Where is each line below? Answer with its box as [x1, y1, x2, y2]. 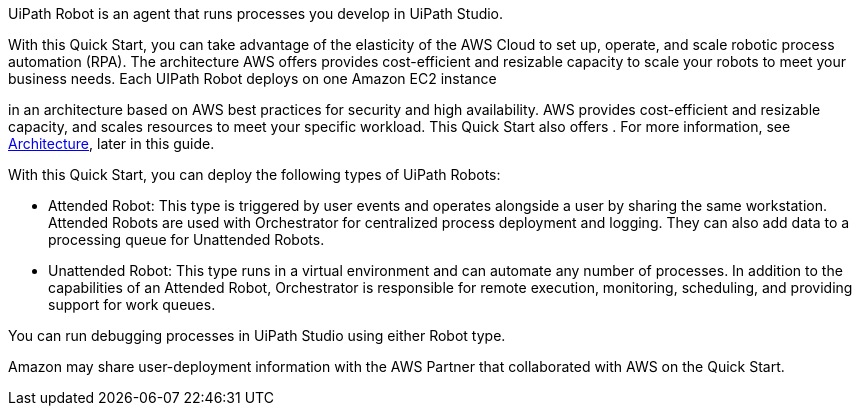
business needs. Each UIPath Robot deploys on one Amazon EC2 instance [8, 70, 497, 87]
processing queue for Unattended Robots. [48, 231, 325, 248]
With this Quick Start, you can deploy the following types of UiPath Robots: [8, 166, 501, 183]
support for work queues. [48, 296, 216, 313]
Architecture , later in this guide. [8, 135, 215, 152]
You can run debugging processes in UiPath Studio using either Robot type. [8, 327, 506, 344]
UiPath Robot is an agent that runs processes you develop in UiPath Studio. [8, 5, 504, 22]
